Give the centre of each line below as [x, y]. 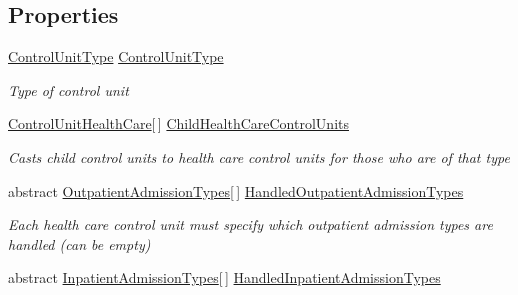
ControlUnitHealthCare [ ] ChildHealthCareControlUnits [178, 123]
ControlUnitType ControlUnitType [116, 56]
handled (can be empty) [79, 243]
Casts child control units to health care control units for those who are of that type [259, 156]
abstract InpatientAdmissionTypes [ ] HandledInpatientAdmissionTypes [224, 277]
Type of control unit [68, 89]
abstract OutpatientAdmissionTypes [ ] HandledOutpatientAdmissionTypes [236, 190]
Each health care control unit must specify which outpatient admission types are [250, 224]
